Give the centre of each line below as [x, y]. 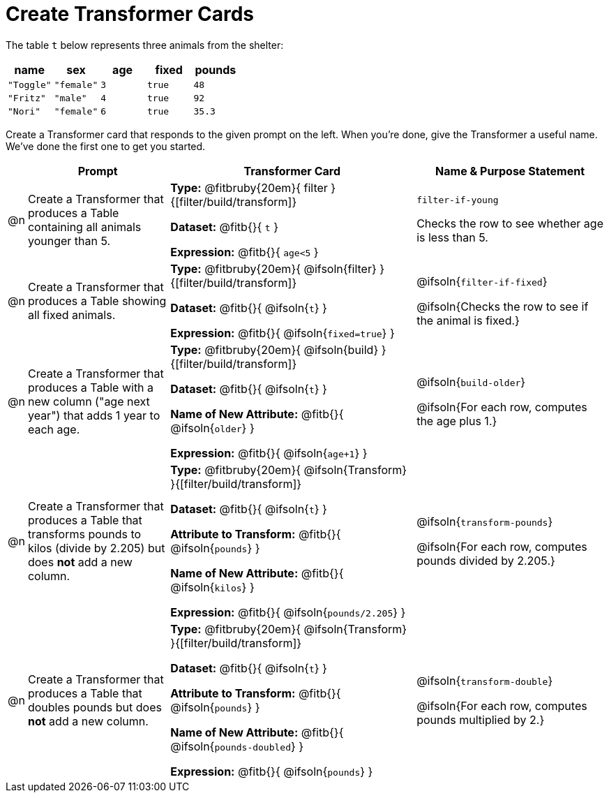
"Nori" [24, 111]
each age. [54, 429]
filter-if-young [458, 200]
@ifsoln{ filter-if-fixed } [482, 281]
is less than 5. [452, 238]
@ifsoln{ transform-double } [485, 680]
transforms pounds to [84, 534]
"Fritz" [27, 98]
